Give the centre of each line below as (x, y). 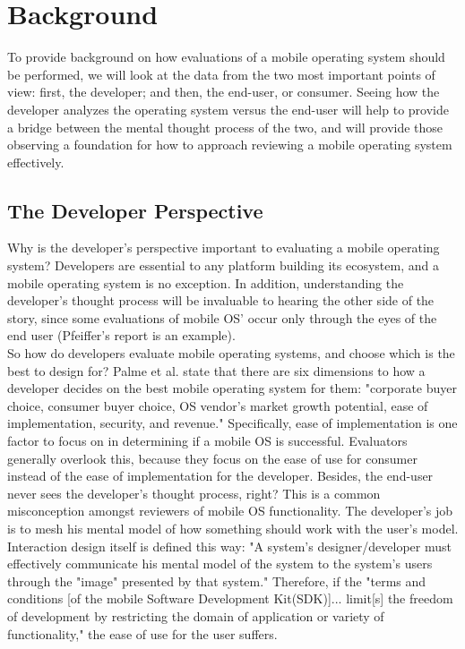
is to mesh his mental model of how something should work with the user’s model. (233, 528)
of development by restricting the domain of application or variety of (196, 615)
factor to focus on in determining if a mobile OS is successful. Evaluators (207, 441)
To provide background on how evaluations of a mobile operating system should (226, 57)
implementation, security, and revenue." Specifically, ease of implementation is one (232, 423)
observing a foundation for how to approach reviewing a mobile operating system (230, 145)
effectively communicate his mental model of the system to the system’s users (220, 564)
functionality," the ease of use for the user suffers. (142, 633)
